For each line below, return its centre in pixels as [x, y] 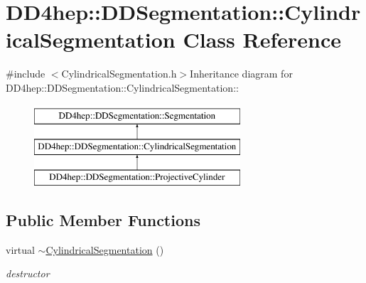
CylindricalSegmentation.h [119, 74]
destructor [28, 273]
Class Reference [262, 39]
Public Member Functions [103, 219]
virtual [20, 249]
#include [26, 74]
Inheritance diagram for [241, 74]
